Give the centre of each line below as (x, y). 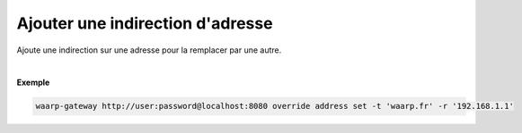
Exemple (33, 83)
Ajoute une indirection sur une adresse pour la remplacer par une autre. (149, 50)
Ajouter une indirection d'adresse (145, 23)
